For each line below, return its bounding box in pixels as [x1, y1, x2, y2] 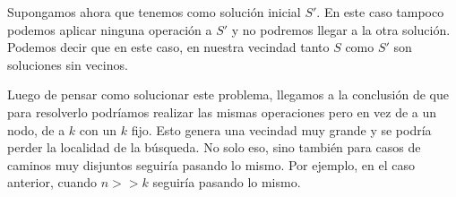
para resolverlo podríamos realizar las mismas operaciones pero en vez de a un [7, 102, 437, 121]
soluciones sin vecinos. [7, 55, 128, 73]
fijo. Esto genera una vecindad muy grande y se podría [131, 120, 432, 139]
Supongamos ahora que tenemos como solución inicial [7, 3, 301, 21]
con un [79, 120, 117, 139]
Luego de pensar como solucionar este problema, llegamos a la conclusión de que [7, 85, 449, 104]
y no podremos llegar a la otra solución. [231, 20, 451, 39]
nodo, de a [7, 120, 65, 139]
